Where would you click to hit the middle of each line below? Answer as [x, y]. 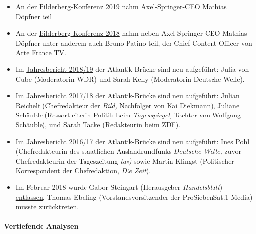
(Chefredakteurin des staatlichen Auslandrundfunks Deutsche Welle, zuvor [128, 151]
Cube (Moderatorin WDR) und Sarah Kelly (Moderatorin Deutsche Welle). [130, 79]
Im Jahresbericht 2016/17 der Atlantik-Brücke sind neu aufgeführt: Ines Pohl [132, 141]
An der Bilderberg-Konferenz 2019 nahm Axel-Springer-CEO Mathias [121, 6]
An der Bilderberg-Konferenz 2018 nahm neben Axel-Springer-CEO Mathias [131, 33]
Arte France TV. [41, 52]
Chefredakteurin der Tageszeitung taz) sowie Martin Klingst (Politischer [125, 160]
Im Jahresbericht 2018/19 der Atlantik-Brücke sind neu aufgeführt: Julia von [132, 69]
